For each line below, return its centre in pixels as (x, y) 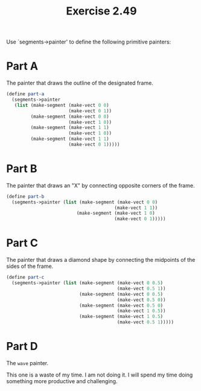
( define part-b (25, 196)
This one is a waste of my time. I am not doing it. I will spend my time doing (100, 375)
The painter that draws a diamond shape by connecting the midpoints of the (101, 260)
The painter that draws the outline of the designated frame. (80, 83)
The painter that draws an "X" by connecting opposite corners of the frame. (101, 185)
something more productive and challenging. (62, 381)
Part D (22, 347)
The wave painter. (27, 363)
